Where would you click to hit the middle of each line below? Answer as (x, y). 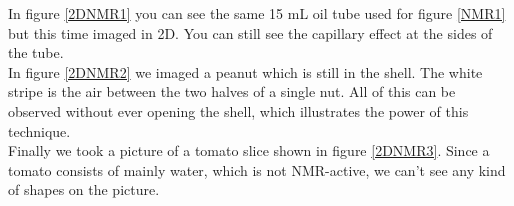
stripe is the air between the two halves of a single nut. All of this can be (232, 91)
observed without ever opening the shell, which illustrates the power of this (238, 110)
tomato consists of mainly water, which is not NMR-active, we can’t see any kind (257, 169)
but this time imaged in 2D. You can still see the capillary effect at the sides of (250, 32)
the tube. (36, 52)
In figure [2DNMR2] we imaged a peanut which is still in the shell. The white (245, 71)
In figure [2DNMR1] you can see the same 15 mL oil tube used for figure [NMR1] (257, 13)
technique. (39, 130)
